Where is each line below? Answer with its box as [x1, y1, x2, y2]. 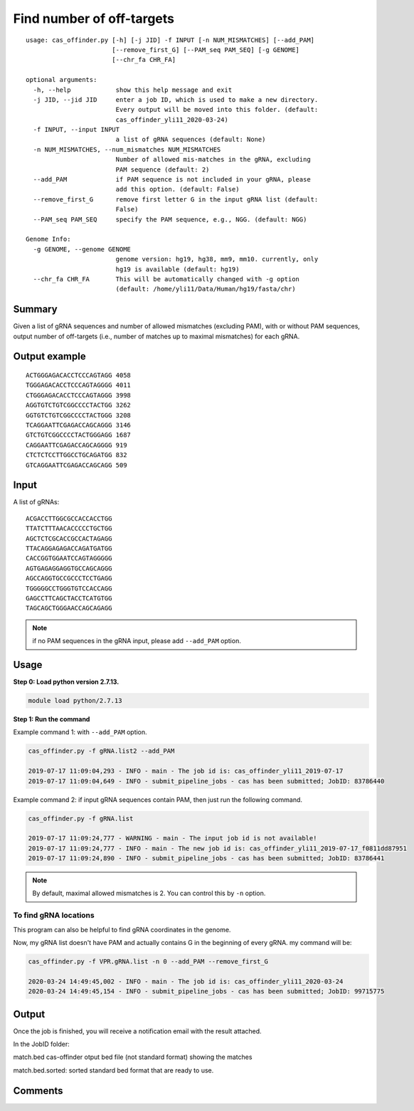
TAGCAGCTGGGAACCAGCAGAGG [26, 604, 112, 612]
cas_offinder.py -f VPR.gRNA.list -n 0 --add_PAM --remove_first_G [28, 957, 269, 965]
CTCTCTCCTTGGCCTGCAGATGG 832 [26, 451, 127, 459]
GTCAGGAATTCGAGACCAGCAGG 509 [26, 461, 127, 469]
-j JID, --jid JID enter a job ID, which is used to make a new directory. [33, 95, 319, 103]
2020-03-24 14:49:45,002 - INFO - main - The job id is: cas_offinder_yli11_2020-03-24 [28, 977, 344, 986]
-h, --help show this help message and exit [33, 85, 233, 94]
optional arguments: [26, 75, 97, 84]
